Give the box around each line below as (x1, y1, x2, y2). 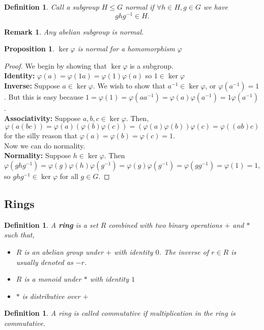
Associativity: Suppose (4, 112, 81, 123)
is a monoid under (24, 274, 81, 284)
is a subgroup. (130, 60, 173, 71)
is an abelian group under (24, 247, 104, 257)
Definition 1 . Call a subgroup (4, 2, 99, 12)
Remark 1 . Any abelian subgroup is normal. (4, 26, 144, 37)
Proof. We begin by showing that (4, 60, 107, 71)
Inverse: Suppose (4, 80, 60, 91)
